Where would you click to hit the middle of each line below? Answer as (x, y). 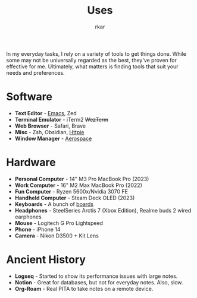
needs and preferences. (35, 72)
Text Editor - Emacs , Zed (46, 113)
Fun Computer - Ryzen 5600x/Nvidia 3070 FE (71, 191)
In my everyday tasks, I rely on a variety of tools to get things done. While (96, 53)
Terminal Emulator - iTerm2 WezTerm (62, 119)
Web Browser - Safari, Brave (50, 126)
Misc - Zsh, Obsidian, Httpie (49, 132)
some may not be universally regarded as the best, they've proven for (91, 60)
